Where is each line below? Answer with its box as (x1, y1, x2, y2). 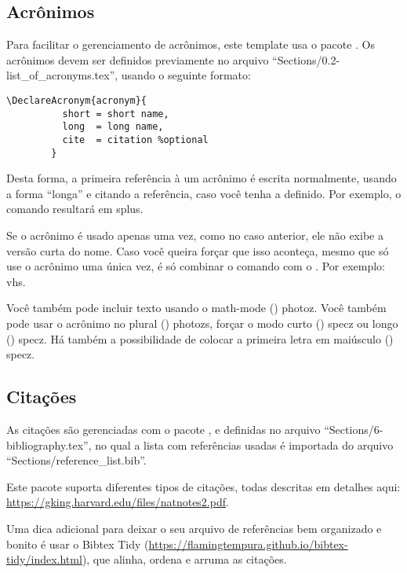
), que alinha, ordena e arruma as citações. (82, 551, 287, 567)
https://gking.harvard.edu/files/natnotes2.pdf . (6, 494, 229, 510)
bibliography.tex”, (6, 436, 92, 453)
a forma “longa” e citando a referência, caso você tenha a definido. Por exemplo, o (6, 185, 402, 201)
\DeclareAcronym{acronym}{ (6, 94, 147, 106)
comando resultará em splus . (6, 200, 144, 217)
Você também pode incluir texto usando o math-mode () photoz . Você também (6, 299, 387, 316)
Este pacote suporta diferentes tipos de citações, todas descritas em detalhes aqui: (6, 478, 401, 494)
